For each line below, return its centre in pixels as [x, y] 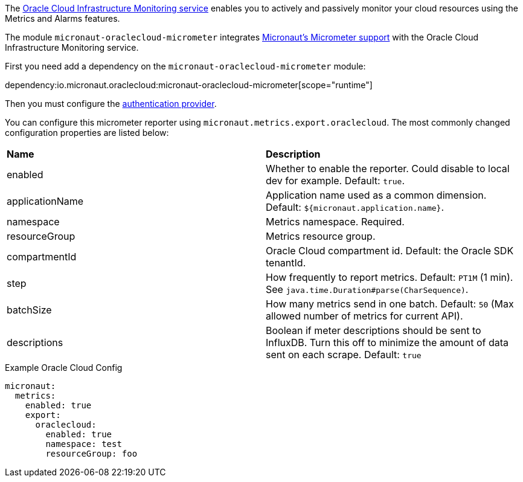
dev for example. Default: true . [335, 181]
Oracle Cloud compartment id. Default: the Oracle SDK [390, 251]
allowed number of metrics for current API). [364, 316]
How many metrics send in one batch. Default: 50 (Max [390, 304]
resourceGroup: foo [91, 454]
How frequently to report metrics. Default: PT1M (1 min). [390, 277]
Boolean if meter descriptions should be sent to [374, 330]
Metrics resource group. [321, 236]
